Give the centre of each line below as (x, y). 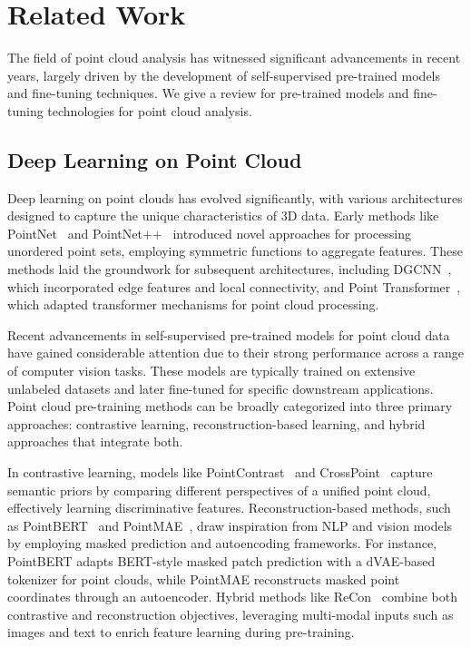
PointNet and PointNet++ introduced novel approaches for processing (209, 233)
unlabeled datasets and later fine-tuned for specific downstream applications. (221, 388)
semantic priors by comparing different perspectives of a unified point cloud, (219, 490)
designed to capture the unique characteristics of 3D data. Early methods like (223, 216)
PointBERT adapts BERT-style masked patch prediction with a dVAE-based (221, 560)
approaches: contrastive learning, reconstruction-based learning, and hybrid (216, 423)
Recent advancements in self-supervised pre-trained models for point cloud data (229, 334)
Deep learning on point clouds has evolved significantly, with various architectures (235, 197)
